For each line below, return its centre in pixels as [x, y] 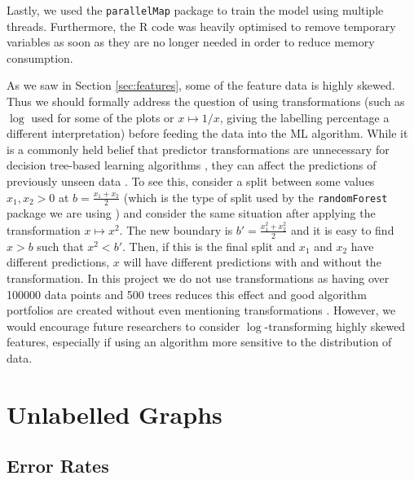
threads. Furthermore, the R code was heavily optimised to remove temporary [201, 26]
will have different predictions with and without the [252, 262]
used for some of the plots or [103, 117]
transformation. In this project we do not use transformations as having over [198, 277]
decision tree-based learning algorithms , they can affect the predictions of [192, 165]
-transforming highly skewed [335, 326]
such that [60, 246]
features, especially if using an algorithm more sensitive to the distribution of [199, 342]
